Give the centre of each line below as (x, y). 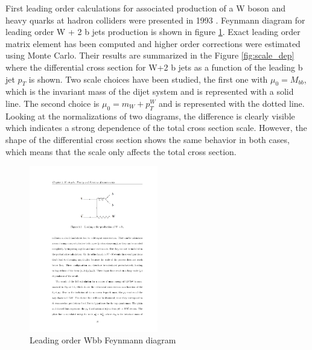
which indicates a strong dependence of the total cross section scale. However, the (156, 128)
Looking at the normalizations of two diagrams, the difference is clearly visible (150, 116)
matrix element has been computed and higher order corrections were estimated (153, 43)
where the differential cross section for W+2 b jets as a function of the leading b (154, 67)
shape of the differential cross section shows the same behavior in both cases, (148, 139)
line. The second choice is (53, 103)
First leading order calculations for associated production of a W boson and (145, 8)
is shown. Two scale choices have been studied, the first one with (148, 79)
